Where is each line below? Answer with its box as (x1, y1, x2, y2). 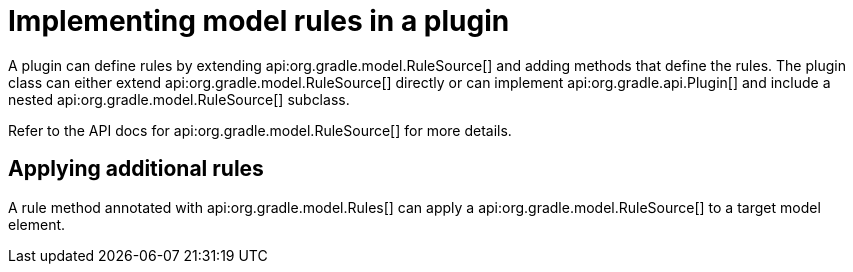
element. (8, 215, 66, 233)
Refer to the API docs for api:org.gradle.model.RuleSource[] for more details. (8, 121, 512, 139)
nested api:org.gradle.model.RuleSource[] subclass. (8, 90, 350, 108)
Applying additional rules (8, 156, 264, 182)
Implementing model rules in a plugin (8, 4, 510, 38)
